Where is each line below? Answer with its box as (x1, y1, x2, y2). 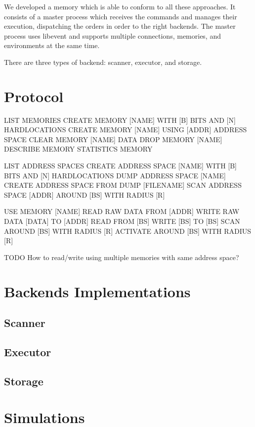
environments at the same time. (4, 40, 100, 51)
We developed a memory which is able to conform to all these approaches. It (4, 1, 236, 11)
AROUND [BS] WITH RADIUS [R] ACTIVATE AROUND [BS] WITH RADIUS (4, 225, 252, 236)
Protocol (4, 86, 64, 106)
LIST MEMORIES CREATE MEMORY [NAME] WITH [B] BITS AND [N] (4, 114, 236, 125)
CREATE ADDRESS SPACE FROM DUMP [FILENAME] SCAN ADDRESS (4, 180, 242, 190)
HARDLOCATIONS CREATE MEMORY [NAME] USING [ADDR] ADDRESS (4, 124, 247, 135)
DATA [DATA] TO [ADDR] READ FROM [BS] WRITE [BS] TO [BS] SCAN (4, 216, 240, 226)
